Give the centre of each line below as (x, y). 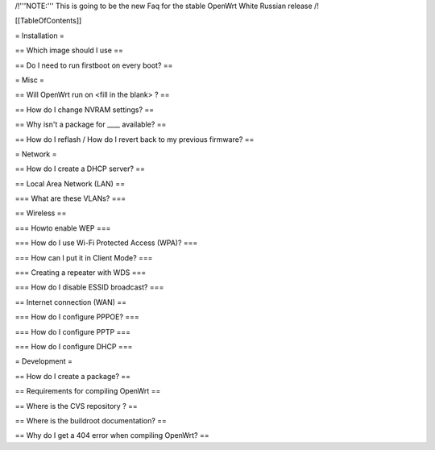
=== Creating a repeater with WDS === (81, 273)
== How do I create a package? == (73, 376)
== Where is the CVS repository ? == (77, 406)
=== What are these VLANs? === (70, 198)
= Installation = (39, 35)
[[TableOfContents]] (48, 21)
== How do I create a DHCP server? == (80, 169)
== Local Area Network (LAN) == (70, 183)
